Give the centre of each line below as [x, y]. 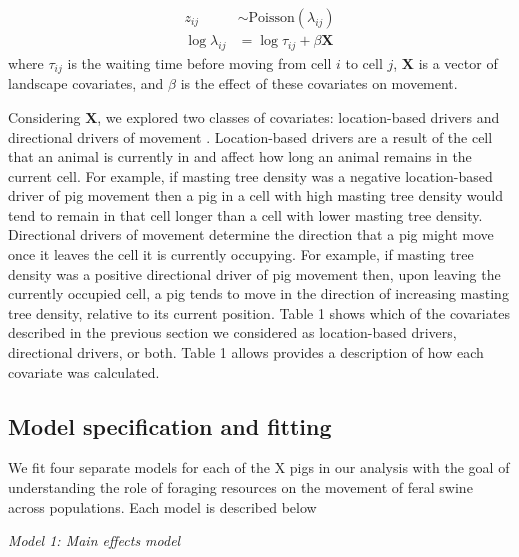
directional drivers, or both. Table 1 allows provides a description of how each [246, 352]
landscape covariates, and [86, 83]
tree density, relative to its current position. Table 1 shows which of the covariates [259, 312]
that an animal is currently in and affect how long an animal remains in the [240, 156]
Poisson [271, 18]
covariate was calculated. [84, 371]
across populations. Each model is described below [162, 506]
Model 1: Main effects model [94, 540]
